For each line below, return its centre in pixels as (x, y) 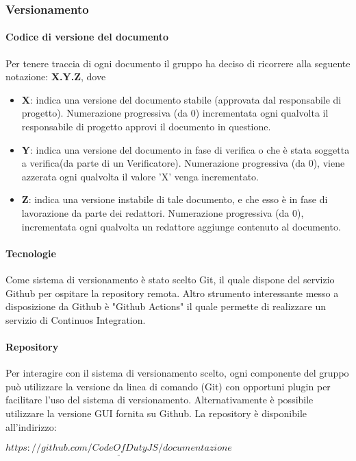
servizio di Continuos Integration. (76, 319)
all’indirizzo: (31, 426)
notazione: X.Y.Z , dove (56, 76)
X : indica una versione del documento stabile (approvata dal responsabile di (181, 99)
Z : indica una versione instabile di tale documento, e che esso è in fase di (175, 199)
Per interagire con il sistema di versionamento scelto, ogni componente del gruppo (177, 373)
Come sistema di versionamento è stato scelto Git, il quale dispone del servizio (170, 279)
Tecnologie (31, 253)
